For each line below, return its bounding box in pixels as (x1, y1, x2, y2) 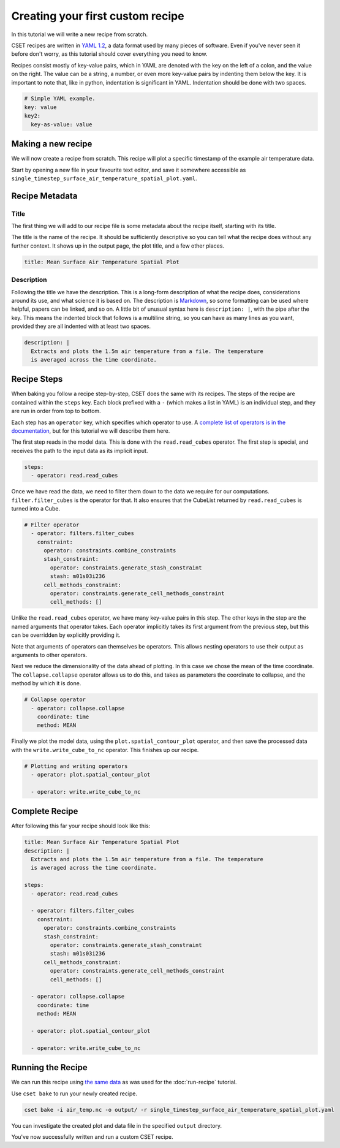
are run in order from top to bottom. (11, 408, 101, 415)
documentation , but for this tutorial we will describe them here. (11, 427, 170, 435)
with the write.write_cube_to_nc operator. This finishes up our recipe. (11, 746, 199, 753)
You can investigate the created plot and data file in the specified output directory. (11, 1122, 222, 1129)
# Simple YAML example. (24, 95, 96, 102)
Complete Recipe (11, 806, 78, 816)
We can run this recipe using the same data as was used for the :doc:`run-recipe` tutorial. (11, 1079, 237, 1086)
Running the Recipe (11, 1062, 88, 1073)
